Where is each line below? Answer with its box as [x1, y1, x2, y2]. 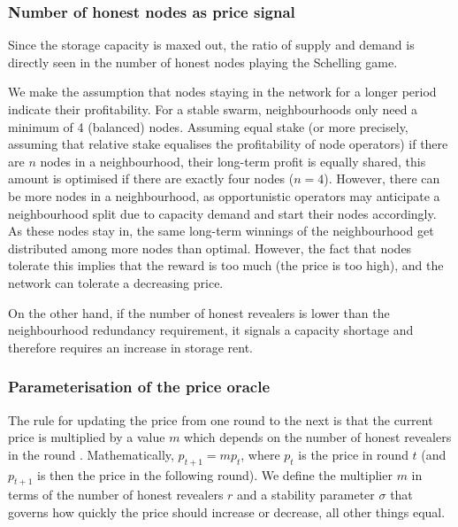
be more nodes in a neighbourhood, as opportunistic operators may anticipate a [8, 186, 440, 205]
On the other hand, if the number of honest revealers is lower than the [8, 303, 390, 322]
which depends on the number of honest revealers [184, 428, 452, 446]
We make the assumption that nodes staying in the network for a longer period [8, 82, 437, 101]
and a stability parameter [237, 485, 375, 504]
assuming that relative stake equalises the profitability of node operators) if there [8, 135, 448, 153]
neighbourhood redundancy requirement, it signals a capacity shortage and [8, 321, 414, 339]
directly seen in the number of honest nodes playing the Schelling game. [8, 52, 398, 71]
